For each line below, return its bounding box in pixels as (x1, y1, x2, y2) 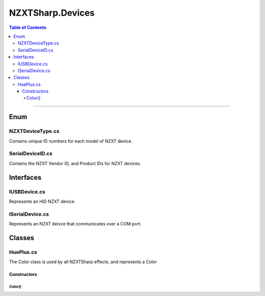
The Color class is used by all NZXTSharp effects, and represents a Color (9, 259, 157, 265)
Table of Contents (9, 25, 47, 30)
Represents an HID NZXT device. (9, 198, 76, 204)
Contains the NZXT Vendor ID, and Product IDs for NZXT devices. (9, 160, 142, 166)
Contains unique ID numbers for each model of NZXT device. (9, 138, 132, 144)
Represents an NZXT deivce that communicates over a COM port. (9, 221, 142, 227)
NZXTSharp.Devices (9, 7, 95, 18)
